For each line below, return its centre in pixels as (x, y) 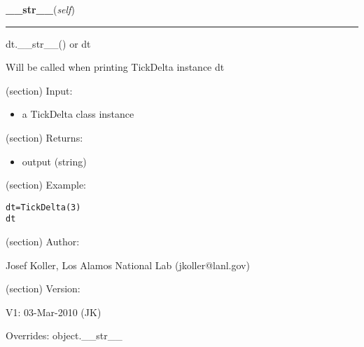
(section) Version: (43, 288)
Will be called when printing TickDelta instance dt (115, 67)
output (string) (54, 161)
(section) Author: (43, 241)
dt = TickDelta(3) (43, 207)
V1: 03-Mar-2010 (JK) (54, 312)
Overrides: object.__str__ (64, 335)
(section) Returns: (44, 137)
